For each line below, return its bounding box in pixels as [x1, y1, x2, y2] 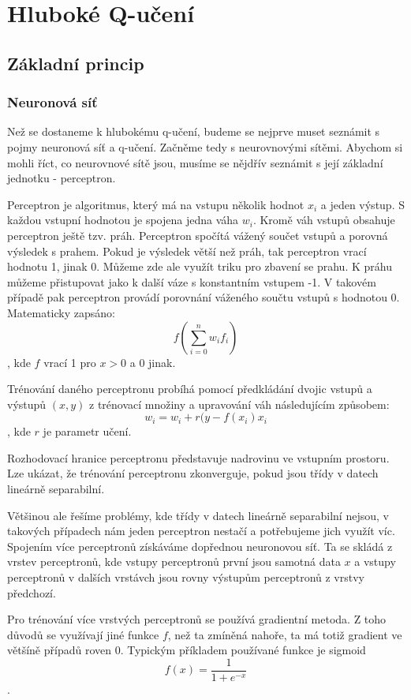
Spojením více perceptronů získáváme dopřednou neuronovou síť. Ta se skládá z [7, 537, 393, 554]
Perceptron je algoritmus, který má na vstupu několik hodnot [7, 196, 305, 212]
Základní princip [7, 51, 144, 75]
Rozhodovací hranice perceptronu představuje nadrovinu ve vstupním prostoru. [7, 449, 390, 466]
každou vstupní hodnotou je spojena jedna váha [7, 211, 239, 228]
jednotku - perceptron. [7, 170, 116, 186]
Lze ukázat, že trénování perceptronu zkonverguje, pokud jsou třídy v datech [7, 465, 379, 481]
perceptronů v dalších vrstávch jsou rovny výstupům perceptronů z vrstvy [7, 569, 364, 586]
